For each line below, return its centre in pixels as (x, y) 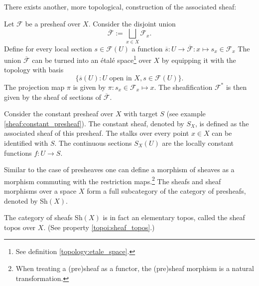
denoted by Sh (26, 200)
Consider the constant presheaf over (59, 114)
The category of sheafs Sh (43, 217)
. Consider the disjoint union (132, 23)
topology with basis (34, 70)
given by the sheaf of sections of (53, 97)
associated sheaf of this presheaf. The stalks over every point (97, 133)
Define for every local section (48, 48)
